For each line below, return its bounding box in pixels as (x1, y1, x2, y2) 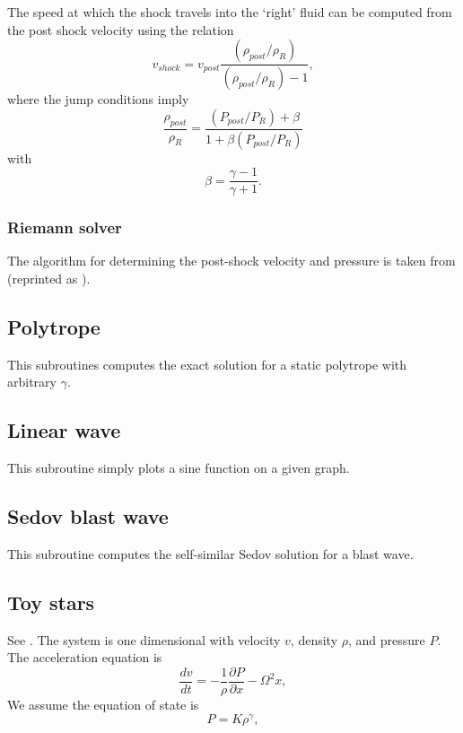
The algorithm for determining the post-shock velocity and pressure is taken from (7, 251, 456, 270)
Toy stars (7, 588, 95, 615)
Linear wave (7, 416, 121, 444)
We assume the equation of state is (7, 695, 199, 714)
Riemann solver (7, 216, 122, 239)
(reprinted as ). (7, 269, 91, 287)
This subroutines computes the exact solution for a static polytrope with (7, 354, 407, 373)
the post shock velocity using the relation (7, 20, 234, 39)
